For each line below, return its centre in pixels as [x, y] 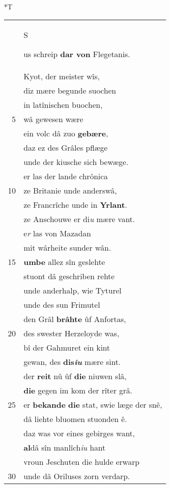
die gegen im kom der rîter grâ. [78, 390]
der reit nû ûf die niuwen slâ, [75, 376]
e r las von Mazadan [57, 233]
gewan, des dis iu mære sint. [72, 361]
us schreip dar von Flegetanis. [77, 54]
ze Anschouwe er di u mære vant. [79, 219]
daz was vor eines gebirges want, [79, 433]
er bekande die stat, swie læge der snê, [93, 404]
